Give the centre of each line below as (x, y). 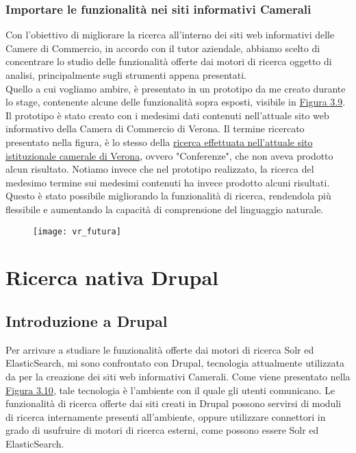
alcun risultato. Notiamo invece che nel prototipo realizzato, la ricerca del (160, 169)
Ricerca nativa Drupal (112, 277)
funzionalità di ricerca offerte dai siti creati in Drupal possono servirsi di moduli (174, 403)
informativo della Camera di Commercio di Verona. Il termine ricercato (155, 128)
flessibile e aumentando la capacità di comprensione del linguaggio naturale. (165, 209)
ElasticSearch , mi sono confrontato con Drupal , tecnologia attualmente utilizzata (175, 363)
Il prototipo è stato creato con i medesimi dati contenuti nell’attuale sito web (167, 115)
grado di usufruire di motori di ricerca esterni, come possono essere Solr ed (162, 430)
